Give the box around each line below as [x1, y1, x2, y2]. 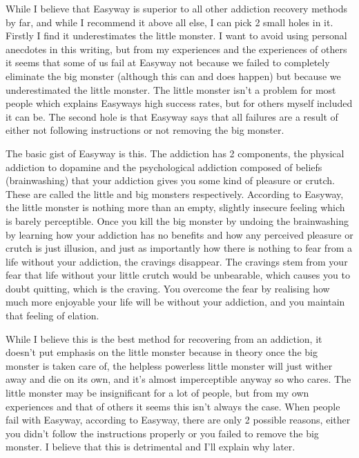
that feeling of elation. [6, 308, 99, 323]
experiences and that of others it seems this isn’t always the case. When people [6, 399, 340, 413]
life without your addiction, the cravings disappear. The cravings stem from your [6, 254, 348, 268]
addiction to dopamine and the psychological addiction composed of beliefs [6, 159, 322, 174]
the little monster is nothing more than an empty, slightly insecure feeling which [6, 200, 345, 215]
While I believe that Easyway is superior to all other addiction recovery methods [6, 1, 347, 15]
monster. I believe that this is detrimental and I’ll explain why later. [6, 439, 295, 454]
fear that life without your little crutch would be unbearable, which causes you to [6, 268, 350, 282]
